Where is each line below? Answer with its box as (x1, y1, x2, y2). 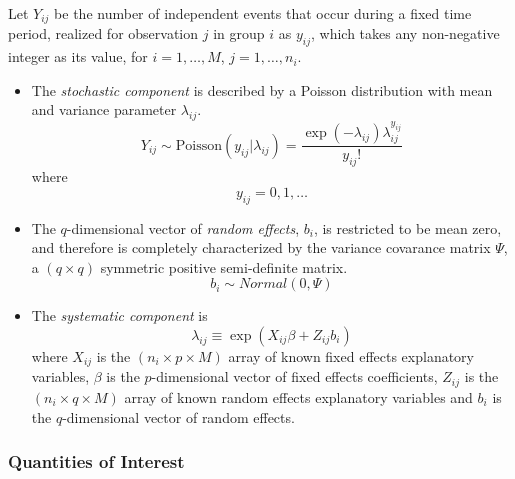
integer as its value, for (8, 46, 148, 67)
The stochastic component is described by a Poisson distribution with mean (31, 79, 493, 100)
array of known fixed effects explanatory (228, 346, 474, 367)
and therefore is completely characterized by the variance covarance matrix (31, 237, 491, 258)
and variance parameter (31, 99, 177, 120)
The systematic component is (31, 305, 208, 326)
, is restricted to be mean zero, (313, 217, 502, 238)
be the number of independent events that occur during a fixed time (54, 3, 472, 23)
